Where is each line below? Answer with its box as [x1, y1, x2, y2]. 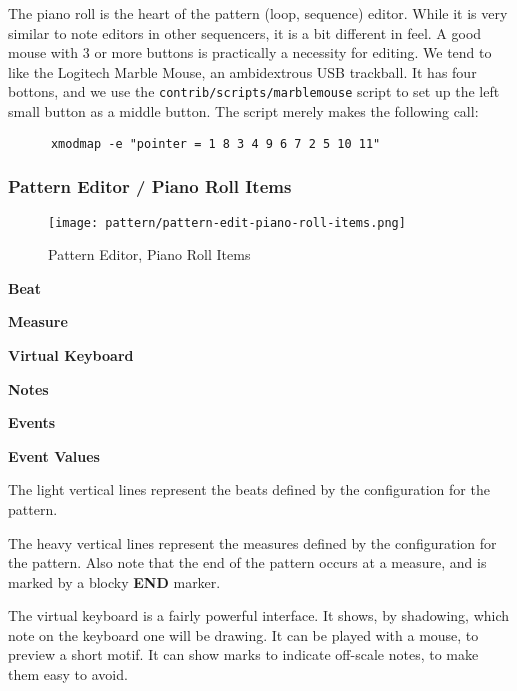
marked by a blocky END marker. [8, 571, 221, 592]
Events [8, 412, 56, 433]
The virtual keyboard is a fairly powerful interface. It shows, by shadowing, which [8, 605, 510, 626]
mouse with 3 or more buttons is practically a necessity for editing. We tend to [8, 42, 492, 63]
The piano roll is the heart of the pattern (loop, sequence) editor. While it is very [8, 3, 508, 23]
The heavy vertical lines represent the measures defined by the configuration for [8, 532, 497, 553]
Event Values [8, 445, 100, 466]
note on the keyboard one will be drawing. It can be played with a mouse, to [8, 624, 479, 645]
